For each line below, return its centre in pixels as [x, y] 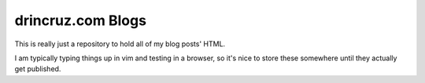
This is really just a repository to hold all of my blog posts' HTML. [120, 44]
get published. [38, 69]
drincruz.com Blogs [81, 20]
